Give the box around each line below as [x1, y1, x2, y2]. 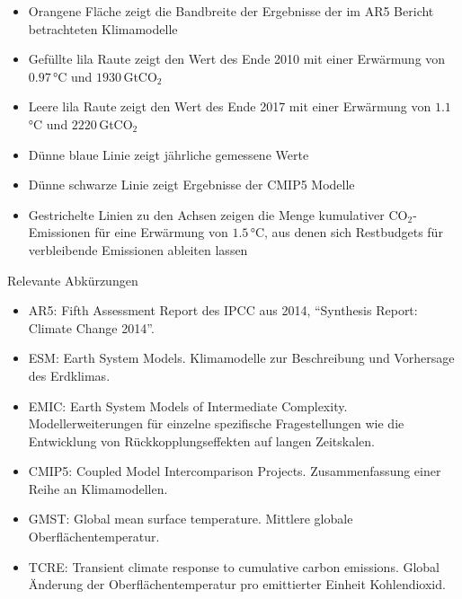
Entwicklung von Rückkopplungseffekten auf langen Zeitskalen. [28, 431, 375, 450]
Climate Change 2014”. [28, 318, 155, 337]
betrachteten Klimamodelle [28, 19, 178, 38]
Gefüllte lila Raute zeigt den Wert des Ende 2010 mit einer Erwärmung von [28, 49, 446, 68]
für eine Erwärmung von [94, 223, 228, 242]
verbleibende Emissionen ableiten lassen [28, 240, 248, 259]
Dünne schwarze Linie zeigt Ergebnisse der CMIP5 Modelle [28, 175, 355, 194]
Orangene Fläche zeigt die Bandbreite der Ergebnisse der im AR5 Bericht [28, 2, 434, 20]
